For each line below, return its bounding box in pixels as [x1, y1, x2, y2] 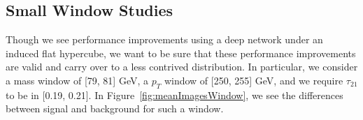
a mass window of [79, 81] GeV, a [6, 73, 149, 87]
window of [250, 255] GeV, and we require [164, 73, 343, 87]
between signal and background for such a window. [6, 101, 224, 116]
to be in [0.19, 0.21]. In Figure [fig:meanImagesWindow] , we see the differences [6, 87, 343, 102]
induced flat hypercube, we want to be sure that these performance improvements [6, 45, 356, 60]
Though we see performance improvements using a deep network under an [6, 32, 323, 47]
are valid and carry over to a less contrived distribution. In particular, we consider [6, 59, 358, 74]
